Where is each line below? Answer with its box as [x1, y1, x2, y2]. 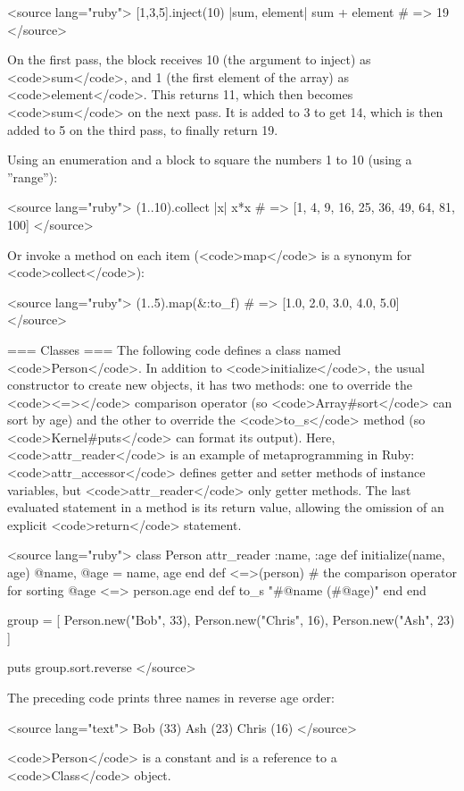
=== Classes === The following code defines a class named [7, 340, 342, 358]
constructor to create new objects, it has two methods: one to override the [7, 375, 412, 394]
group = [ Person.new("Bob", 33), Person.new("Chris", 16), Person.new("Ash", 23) [7, 610, 455, 629]
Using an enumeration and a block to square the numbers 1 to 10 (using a [7, 150, 412, 169]
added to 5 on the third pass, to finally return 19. [7, 120, 278, 139]
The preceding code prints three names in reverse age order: [7, 688, 335, 706]
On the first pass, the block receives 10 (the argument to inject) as [7, 50, 371, 69]
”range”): [7, 167, 58, 186]
